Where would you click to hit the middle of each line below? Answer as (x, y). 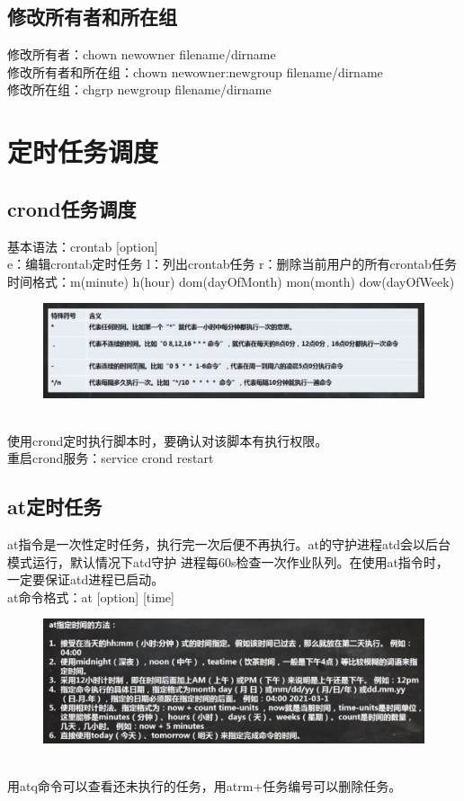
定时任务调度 (83, 151)
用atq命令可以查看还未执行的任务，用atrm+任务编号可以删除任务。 (205, 785)
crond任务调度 (72, 208)
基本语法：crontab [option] (83, 246)
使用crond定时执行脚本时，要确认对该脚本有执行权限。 (168, 440)
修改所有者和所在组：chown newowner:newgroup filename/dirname (195, 71)
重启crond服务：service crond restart (111, 458)
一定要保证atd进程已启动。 (86, 579)
